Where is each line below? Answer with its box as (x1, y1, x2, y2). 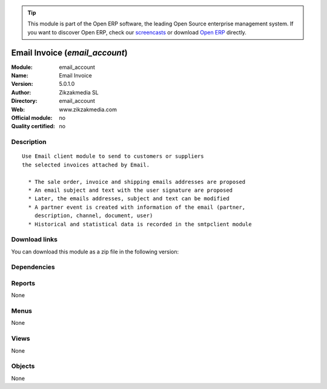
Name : (11, 72, 28, 79)
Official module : (11, 114, 53, 122)
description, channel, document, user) (34, 212, 153, 219)
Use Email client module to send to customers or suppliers (22, 153, 204, 160)
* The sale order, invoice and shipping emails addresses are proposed (28, 178, 246, 185)
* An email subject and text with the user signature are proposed (28, 186, 233, 194)
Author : (11, 88, 31, 96)
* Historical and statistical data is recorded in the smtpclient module (28, 221, 252, 227)
